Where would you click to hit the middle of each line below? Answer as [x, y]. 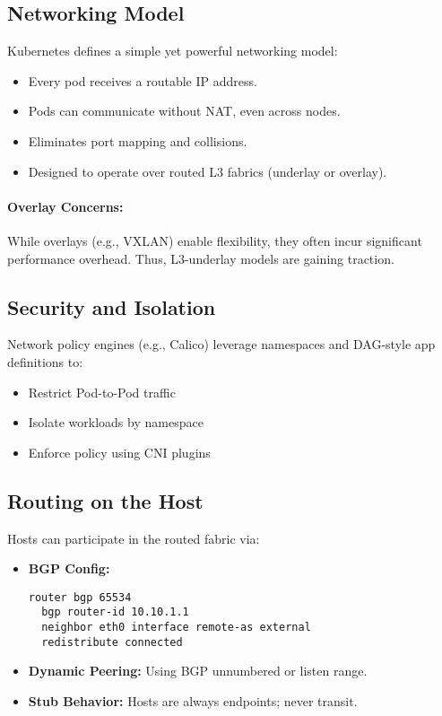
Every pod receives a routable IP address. [143, 80]
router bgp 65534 [80, 597]
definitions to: [45, 361]
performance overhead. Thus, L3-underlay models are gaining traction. [201, 258]
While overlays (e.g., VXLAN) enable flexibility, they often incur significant [215, 240]
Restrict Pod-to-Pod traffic [102, 392]
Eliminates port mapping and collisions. [138, 140]
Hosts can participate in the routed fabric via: [134, 538]
